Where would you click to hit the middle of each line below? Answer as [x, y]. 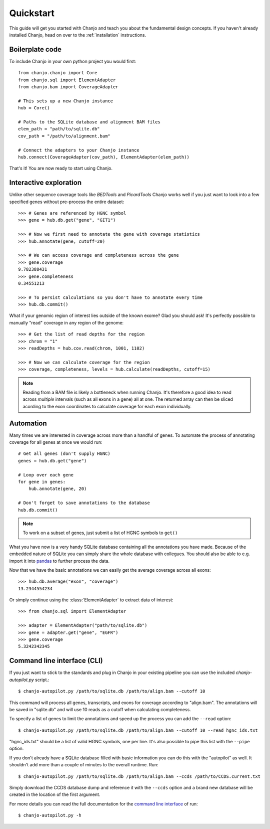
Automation [28, 423]
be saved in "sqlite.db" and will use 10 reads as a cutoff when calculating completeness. [100, 709]
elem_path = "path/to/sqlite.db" [59, 129]
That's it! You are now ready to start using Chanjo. [61, 169]
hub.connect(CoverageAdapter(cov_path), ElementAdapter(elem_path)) [104, 157]
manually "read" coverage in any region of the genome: [66, 322]
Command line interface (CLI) [56, 661]
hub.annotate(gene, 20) [57, 489]
